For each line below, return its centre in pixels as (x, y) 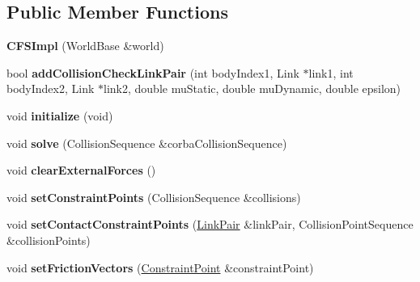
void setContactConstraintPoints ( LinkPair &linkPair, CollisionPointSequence (210, 224)
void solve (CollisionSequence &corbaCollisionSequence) (147, 143)
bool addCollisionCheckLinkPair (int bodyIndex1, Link (153, 72)
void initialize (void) (60, 115)
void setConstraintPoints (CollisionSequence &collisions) (154, 197)
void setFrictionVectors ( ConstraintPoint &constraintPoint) (160, 267)
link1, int (331, 72)
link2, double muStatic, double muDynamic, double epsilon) (252, 88)
